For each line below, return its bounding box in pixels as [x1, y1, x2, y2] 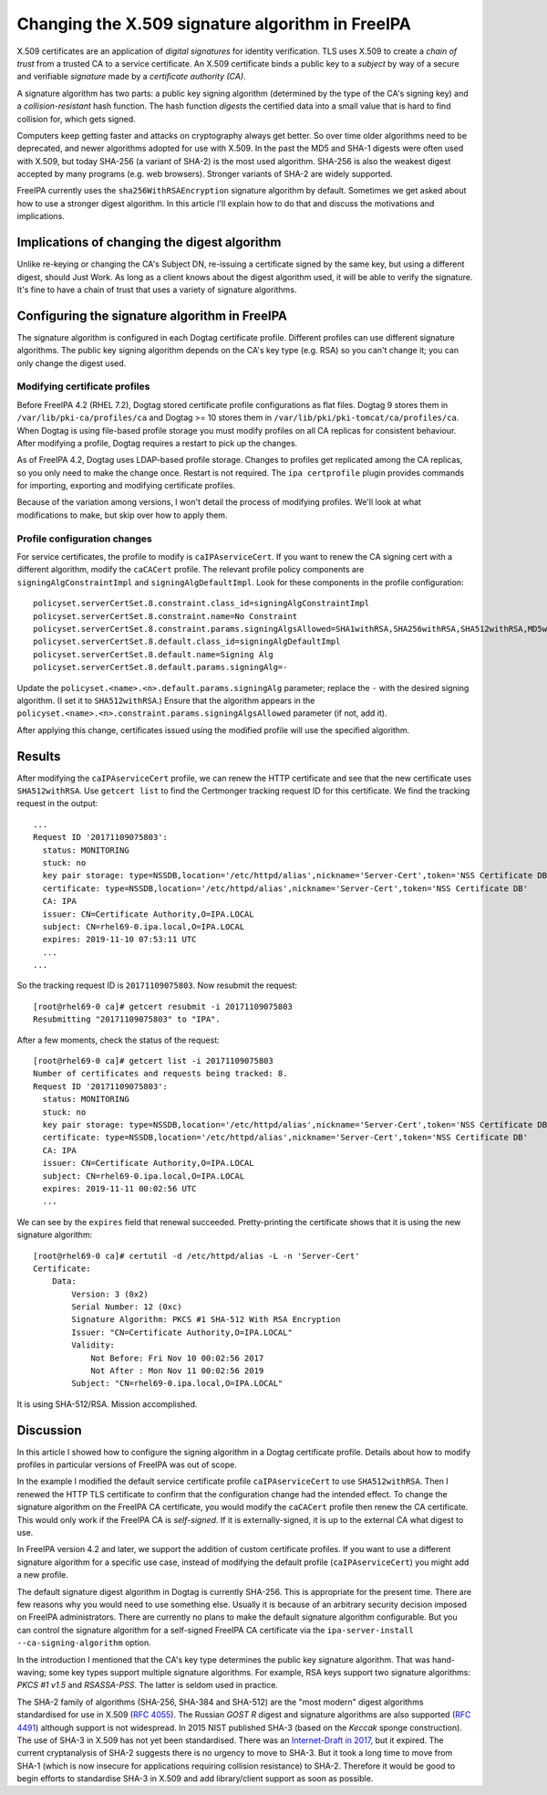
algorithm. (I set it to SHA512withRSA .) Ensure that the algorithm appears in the [16, 695, 315, 706]
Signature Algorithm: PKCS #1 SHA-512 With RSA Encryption [71, 1315, 341, 1325]
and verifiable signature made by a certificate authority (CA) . [16, 71, 246, 82]
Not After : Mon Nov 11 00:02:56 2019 [90, 1366, 264, 1376]
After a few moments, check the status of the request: [16, 1034, 220, 1045]
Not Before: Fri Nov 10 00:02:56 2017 [90, 1352, 264, 1363]
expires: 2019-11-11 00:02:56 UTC [42, 1183, 197, 1193]
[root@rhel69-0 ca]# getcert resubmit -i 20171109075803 [33, 1001, 294, 1012]
